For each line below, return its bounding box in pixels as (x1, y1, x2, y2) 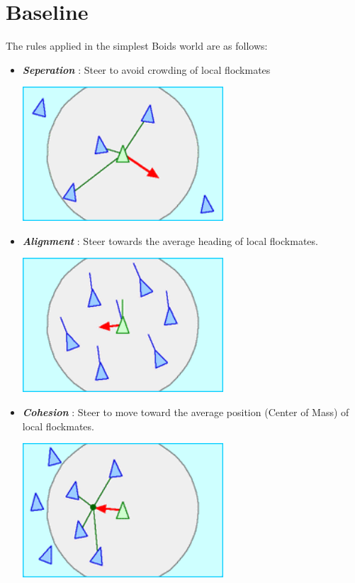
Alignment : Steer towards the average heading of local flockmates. (22, 233, 318, 248)
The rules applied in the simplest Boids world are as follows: (6, 38, 268, 53)
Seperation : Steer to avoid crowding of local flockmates (22, 62, 271, 77)
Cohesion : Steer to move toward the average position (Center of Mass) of (22, 405, 349, 420)
